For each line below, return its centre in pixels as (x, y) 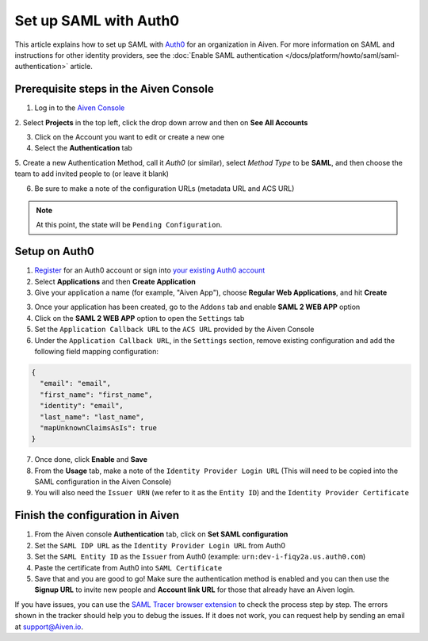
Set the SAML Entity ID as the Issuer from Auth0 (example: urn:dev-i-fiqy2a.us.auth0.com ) (200, 557)
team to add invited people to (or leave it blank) (92, 174)
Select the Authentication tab (83, 148)
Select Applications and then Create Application (115, 281)
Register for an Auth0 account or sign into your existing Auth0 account (150, 270)
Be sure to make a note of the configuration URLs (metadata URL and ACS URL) (164, 188)
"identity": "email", (82, 406)
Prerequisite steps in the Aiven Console (114, 89)
